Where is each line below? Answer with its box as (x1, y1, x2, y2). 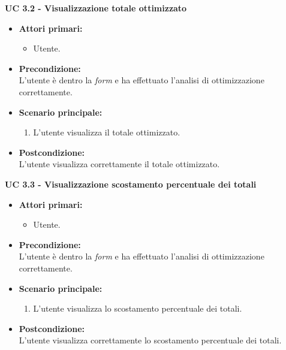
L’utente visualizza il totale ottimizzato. (33, 126, 180, 138)
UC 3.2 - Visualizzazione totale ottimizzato (5, 2, 187, 14)
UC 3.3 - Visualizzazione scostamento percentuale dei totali (5, 177, 257, 190)
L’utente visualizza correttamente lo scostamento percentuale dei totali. (19, 334, 282, 346)
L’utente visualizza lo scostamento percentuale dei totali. (33, 302, 242, 315)
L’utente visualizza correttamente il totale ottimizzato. (19, 158, 220, 170)
